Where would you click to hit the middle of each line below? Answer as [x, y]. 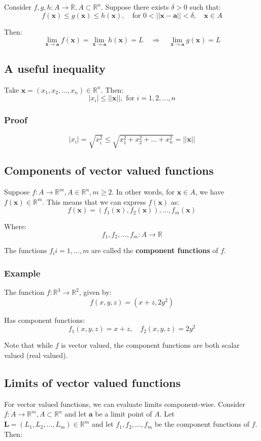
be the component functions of [202, 424]
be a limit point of [124, 414]
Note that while [29, 345]
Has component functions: [44, 320]
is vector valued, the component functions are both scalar [150, 345]
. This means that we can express [94, 201]
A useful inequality [55, 68]
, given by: [95, 292]
